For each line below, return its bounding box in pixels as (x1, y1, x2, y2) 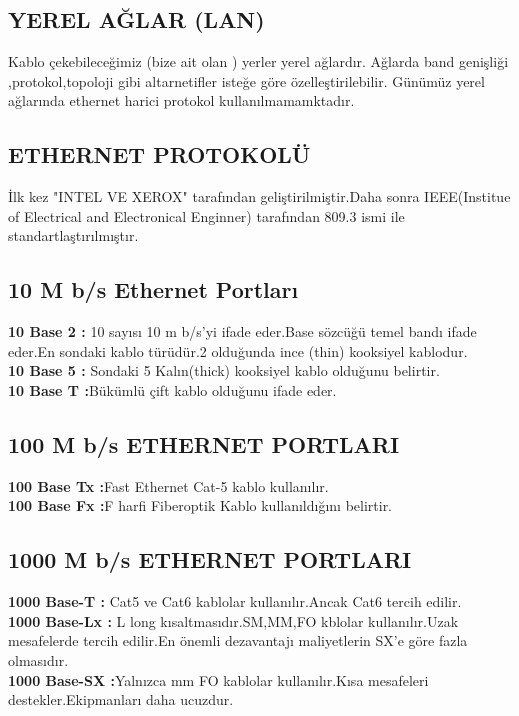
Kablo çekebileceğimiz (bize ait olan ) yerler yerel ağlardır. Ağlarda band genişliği (8, 51, 509, 72)
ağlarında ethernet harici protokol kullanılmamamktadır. (8, 90, 355, 111)
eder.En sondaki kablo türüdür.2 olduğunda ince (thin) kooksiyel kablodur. (8, 340, 468, 361)
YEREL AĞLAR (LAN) (8, 4, 265, 35)
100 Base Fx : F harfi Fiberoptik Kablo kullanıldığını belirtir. (8, 495, 393, 516)
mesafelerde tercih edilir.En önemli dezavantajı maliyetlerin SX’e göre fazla (8, 630, 468, 651)
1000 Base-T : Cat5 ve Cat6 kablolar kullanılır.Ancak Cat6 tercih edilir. (8, 591, 462, 612)
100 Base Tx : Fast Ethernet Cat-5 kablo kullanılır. (8, 475, 329, 496)
